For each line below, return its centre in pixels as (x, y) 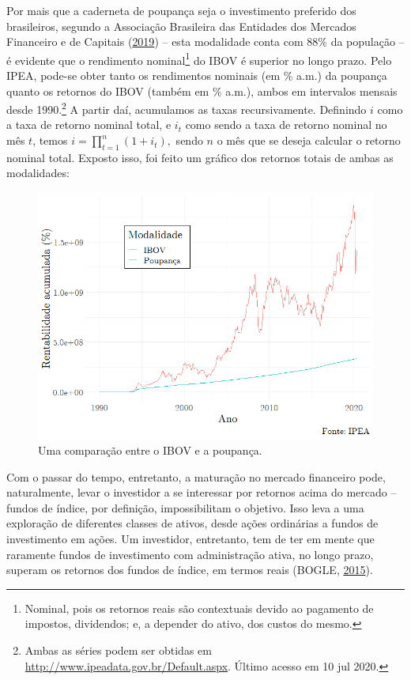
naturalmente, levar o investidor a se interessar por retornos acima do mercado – (202, 492)
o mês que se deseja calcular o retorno (309, 140)
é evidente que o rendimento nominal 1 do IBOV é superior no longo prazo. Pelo (199, 59)
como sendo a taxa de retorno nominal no (286, 125)
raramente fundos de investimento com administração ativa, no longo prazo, (190, 554)
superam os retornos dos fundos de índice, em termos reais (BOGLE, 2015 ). (190, 570)
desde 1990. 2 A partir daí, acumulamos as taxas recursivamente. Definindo (187, 108)
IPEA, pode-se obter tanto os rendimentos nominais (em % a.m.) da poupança (197, 76)
